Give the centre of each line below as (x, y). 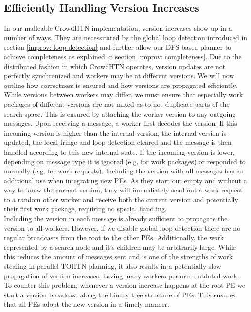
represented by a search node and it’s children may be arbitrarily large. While (120, 247)
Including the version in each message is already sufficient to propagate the (116, 218)
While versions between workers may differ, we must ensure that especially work (124, 95)
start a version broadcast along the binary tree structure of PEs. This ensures (120, 294)
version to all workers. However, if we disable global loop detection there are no (122, 228)
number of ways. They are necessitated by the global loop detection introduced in (126, 37)
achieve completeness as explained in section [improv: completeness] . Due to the (123, 56)
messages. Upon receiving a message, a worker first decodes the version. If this (121, 123)
